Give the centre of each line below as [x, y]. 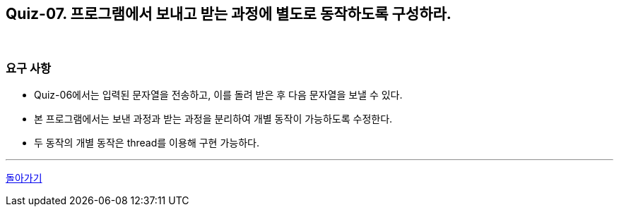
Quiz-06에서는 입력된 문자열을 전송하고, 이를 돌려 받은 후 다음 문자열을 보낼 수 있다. [218, 95]
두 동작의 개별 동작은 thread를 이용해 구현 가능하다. [147, 143]
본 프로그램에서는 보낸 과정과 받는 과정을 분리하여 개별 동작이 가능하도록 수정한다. [213, 119]
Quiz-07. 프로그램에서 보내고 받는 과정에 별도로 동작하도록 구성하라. [229, 14]
